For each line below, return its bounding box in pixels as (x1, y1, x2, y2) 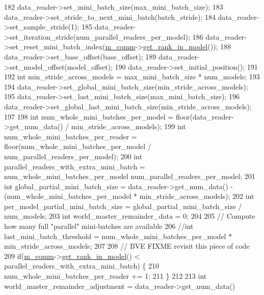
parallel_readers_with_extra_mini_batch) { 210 (4, 260, 159, 271)
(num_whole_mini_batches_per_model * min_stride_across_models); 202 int (4, 191, 254, 201)
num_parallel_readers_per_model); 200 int (4, 151, 142, 161)
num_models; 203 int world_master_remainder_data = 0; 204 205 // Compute (4, 211, 255, 221)
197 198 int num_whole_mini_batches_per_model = (4, 111, 174, 122)
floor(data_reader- (175, 111, 234, 122)
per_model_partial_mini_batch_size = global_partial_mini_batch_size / (4, 200, 242, 211)
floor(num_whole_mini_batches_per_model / (4, 141, 151, 152)
